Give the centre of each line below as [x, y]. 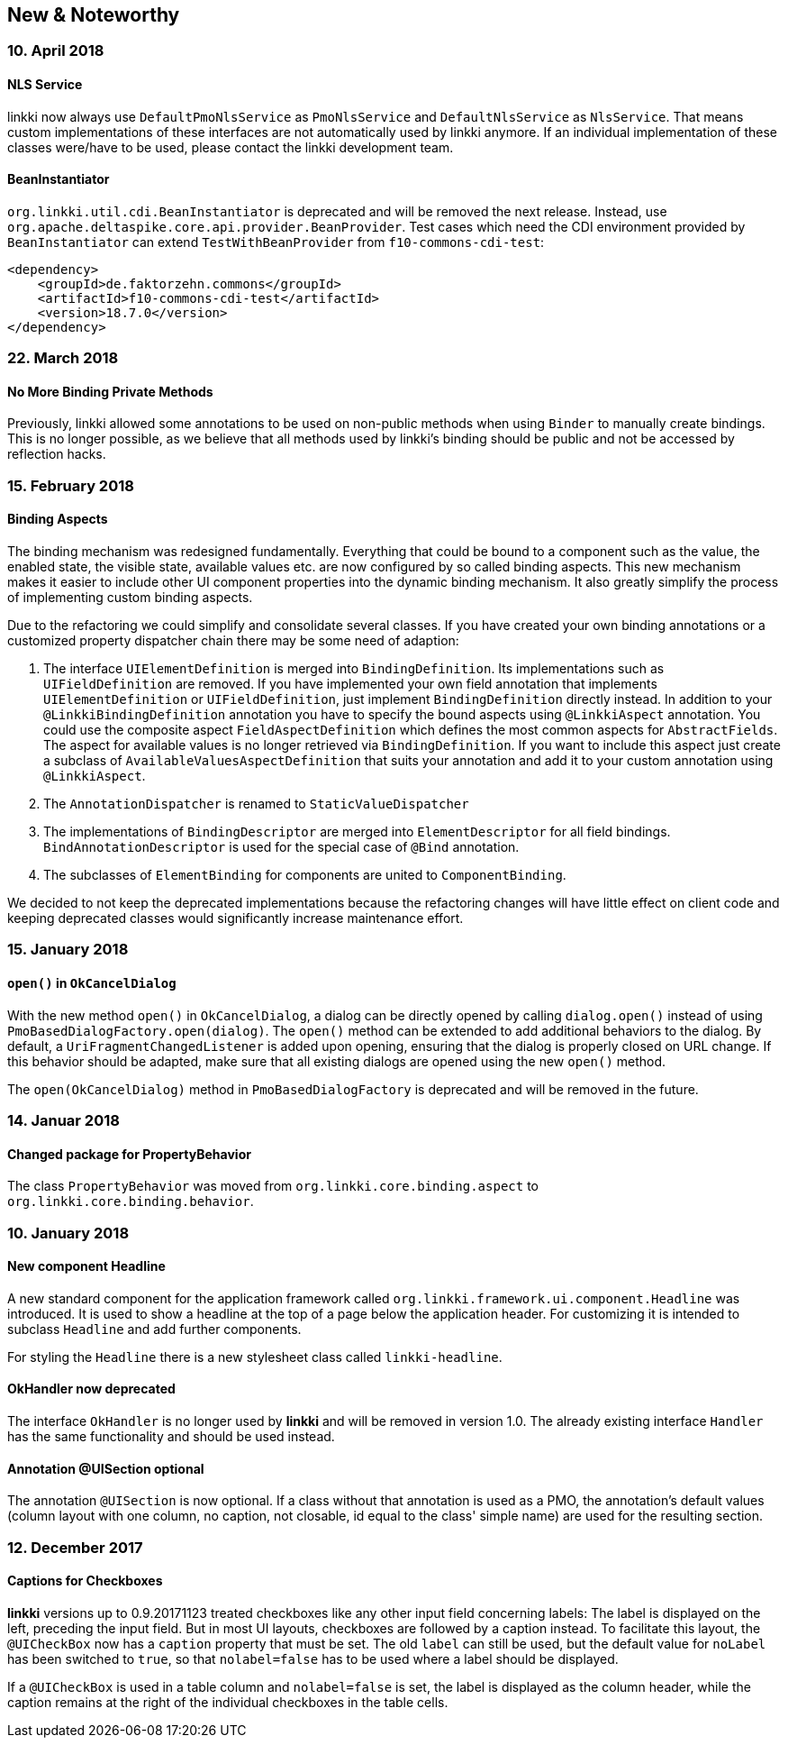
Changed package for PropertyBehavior [129, 1154]
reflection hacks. [57, 454]
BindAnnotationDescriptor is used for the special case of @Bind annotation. [281, 847]
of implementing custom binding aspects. [130, 598]
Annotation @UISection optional [106, 1468]
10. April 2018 [56, 51]
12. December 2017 [75, 1547]
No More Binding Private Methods [110, 391]
